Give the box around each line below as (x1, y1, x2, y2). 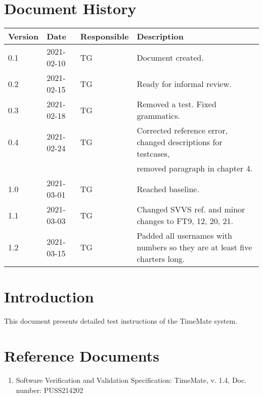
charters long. (137, 253, 185, 265)
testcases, (137, 148, 170, 160)
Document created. (137, 51, 204, 63)
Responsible (80, 30, 129, 42)
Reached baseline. (137, 183, 199, 195)
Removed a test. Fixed (137, 98, 216, 110)
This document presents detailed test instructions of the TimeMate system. (4, 316, 238, 326)
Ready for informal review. (137, 77, 232, 90)
